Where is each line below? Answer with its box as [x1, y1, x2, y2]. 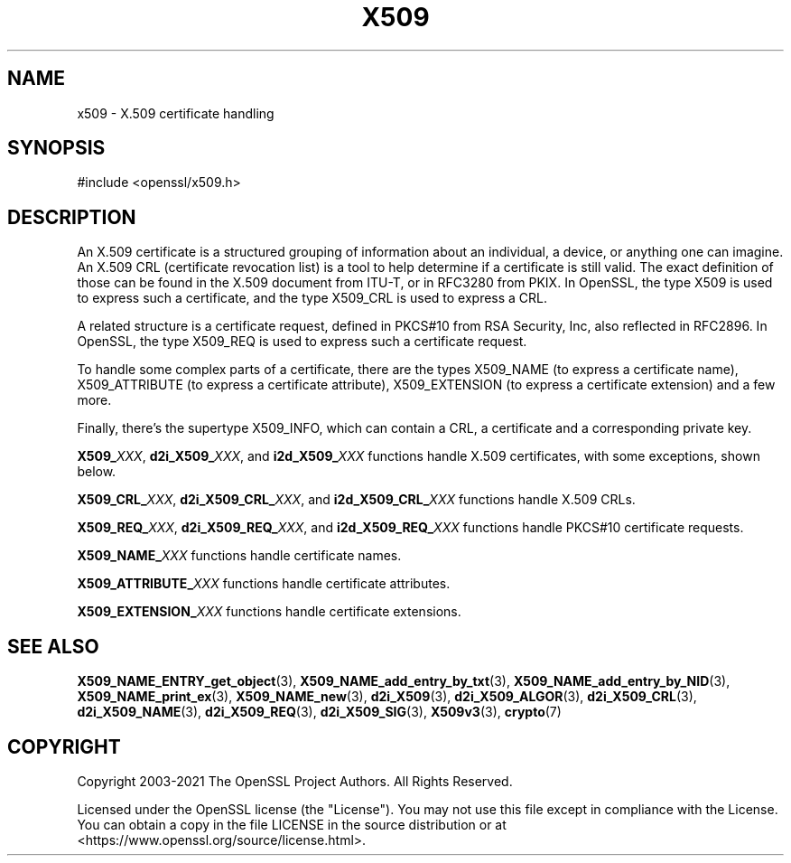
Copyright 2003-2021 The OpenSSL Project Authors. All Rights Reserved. [77, 773, 513, 789]
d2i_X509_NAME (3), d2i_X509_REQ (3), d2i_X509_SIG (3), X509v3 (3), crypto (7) [77, 704, 562, 720]
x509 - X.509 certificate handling [77, 105, 275, 121]
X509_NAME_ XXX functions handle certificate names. [77, 548, 402, 564]
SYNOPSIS [7, 136, 106, 160]
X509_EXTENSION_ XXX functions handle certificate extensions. [77, 604, 461, 620]
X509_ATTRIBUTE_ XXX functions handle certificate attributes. [77, 576, 451, 592]
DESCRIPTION [7, 205, 136, 229]
